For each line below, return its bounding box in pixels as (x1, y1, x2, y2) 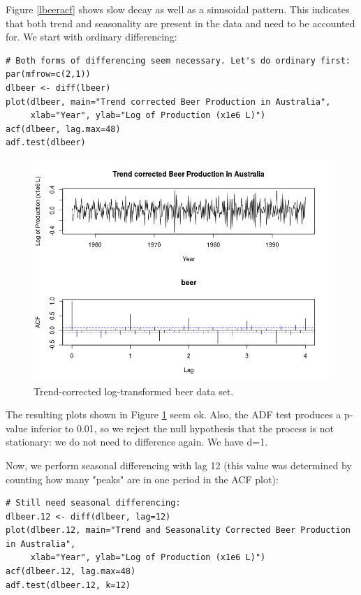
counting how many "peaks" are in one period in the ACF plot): (6, 471, 279, 486)
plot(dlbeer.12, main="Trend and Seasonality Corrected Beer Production (6, 525, 351, 536)
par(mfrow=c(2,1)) (6, 69, 91, 80)
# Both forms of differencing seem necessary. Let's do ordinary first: (6, 55, 351, 66)
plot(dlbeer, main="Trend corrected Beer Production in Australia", (6, 96, 331, 107)
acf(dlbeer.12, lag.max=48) (6, 566, 136, 577)
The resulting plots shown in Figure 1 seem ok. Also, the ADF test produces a (6, 407, 341, 422)
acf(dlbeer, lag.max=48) (6, 124, 121, 134)
